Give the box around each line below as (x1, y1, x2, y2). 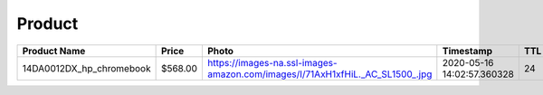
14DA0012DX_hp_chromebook (22, 62, 151, 74)
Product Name (22, 44, 86, 57)
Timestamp (442, 44, 493, 57)
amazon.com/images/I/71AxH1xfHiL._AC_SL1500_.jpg (206, 68, 433, 81)
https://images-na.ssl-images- (206, 56, 338, 69)
